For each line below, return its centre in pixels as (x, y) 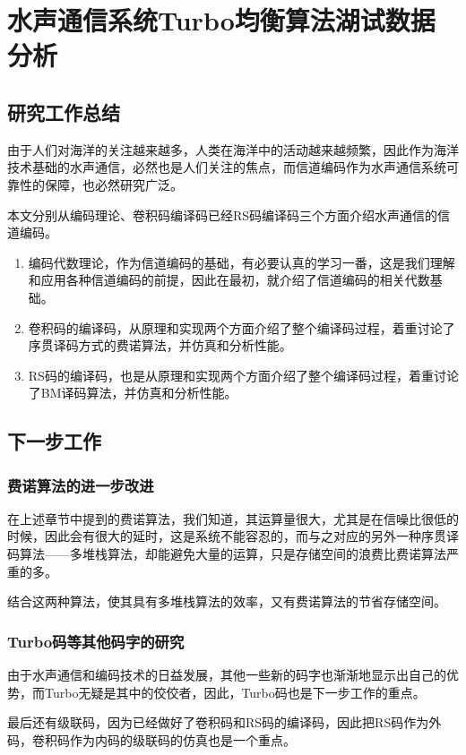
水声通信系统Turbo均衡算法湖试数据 (221, 20)
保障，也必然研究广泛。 (113, 184)
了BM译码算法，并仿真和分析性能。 (133, 393)
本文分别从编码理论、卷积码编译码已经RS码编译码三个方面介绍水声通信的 (223, 214)
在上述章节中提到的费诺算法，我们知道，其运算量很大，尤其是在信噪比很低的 (233, 518)
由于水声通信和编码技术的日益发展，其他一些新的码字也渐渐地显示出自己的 (227, 675)
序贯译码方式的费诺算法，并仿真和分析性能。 (160, 345)
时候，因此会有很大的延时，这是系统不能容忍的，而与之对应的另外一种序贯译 (233, 536)
